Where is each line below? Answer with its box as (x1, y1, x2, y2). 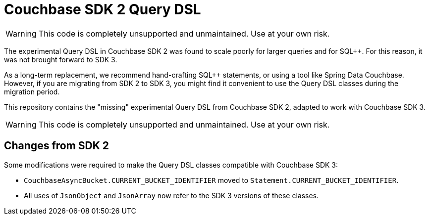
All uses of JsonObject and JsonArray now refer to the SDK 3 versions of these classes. (24, 191, 319, 200)
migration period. (4, 87, 60, 96)
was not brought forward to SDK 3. (4, 55, 117, 64)
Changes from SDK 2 (4, 139, 109, 152)
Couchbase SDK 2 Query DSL (4, 1, 201, 18)
